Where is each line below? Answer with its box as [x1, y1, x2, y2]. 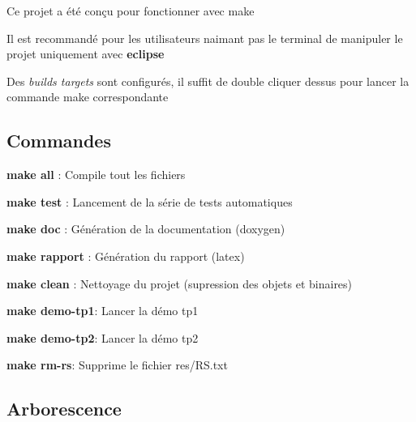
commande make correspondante [6, 88, 169, 105]
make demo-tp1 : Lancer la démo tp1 [6, 302, 199, 319]
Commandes [6, 128, 111, 153]
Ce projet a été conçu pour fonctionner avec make [6, 2, 255, 19]
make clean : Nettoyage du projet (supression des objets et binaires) [6, 275, 353, 292]
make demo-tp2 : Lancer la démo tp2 [6, 329, 199, 346]
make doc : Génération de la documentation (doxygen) [6, 220, 285, 237]
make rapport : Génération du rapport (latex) [6, 247, 245, 264]
